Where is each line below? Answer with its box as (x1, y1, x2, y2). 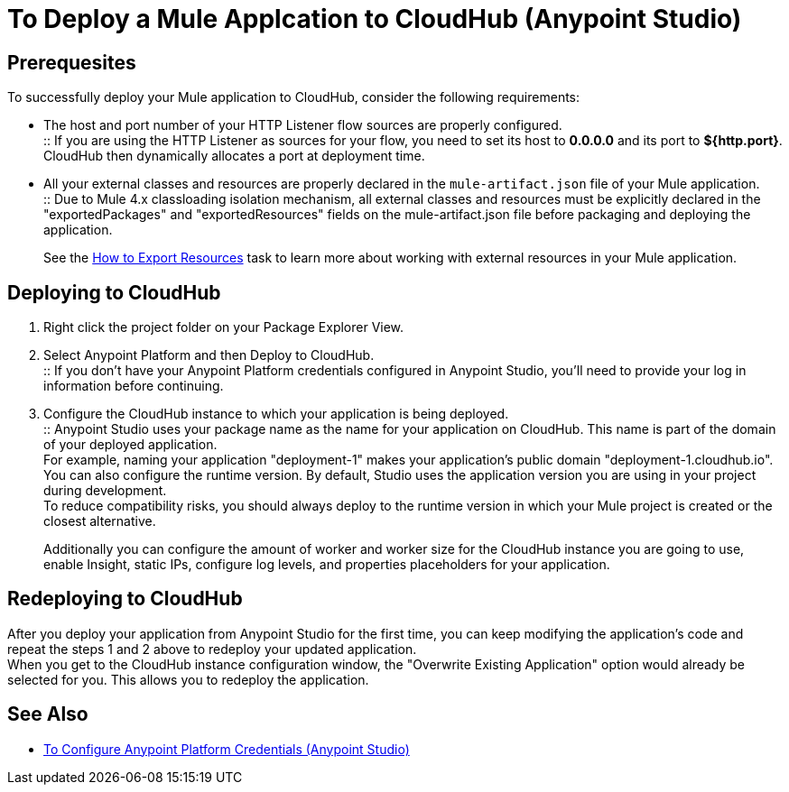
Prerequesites (7, 51, 136, 74)
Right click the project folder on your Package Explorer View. (43, 319, 404, 336)
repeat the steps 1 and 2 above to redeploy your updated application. (7, 640, 417, 657)
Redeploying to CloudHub (7, 587, 243, 611)
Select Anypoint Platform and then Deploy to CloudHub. (43, 347, 375, 364)
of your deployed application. (43, 437, 218, 453)
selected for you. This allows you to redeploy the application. (7, 671, 369, 687)
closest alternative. (43, 513, 156, 530)
